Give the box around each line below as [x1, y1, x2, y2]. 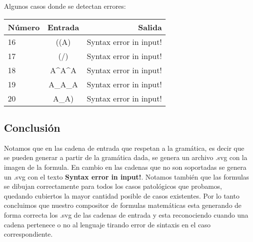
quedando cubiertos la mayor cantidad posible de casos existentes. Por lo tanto [4, 190, 240, 201]
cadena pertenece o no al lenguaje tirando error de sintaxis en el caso [4, 219, 211, 229]
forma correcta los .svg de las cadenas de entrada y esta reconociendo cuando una [4, 209, 249, 220]
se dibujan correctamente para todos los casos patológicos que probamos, [4, 181, 222, 191]
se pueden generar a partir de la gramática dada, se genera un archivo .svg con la [4, 152, 248, 162]
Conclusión [4, 120, 61, 135]
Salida [138, 21, 162, 33]
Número [8, 21, 40, 33]
